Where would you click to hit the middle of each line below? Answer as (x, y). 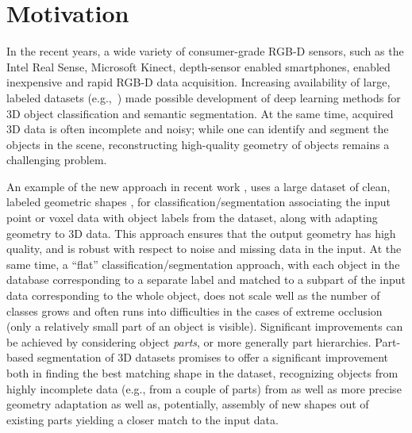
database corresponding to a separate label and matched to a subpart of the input (206, 280)
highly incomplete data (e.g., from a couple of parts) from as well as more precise (204, 388)
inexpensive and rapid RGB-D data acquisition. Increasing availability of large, (198, 82)
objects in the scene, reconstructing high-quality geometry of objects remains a (198, 144)
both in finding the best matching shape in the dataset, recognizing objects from (202, 373)
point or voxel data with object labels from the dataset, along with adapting (192, 218)
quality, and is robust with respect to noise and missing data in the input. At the (204, 249)
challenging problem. (57, 160)
